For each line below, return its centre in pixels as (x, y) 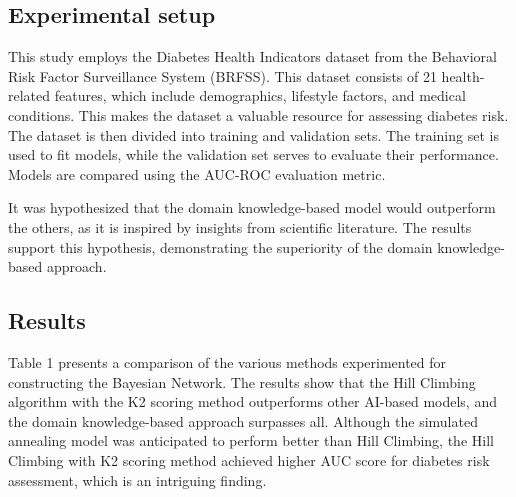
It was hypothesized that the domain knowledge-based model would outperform (252, 207)
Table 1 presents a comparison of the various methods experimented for (227, 361)
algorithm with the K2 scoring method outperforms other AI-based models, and (252, 401)
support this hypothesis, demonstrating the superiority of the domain (220, 246)
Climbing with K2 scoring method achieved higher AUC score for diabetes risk (249, 459)
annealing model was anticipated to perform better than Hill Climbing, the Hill (251, 440)
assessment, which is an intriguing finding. (137, 479)
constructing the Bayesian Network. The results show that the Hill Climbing (242, 381)
